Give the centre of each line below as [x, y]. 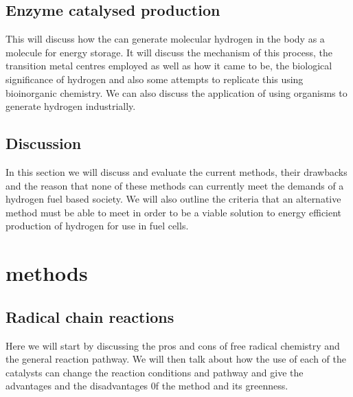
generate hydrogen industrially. [71, 106]
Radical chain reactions [90, 316]
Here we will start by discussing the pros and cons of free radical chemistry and [173, 345]
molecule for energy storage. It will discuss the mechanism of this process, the [169, 52]
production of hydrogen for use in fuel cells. [97, 226]
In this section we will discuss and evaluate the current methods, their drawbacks [176, 171]
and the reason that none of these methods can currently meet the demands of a [175, 185]
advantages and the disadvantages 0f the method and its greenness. [147, 386]
